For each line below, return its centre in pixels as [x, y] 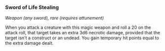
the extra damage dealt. [29, 43]
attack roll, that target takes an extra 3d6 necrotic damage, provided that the [83, 33]
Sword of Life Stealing [32, 7]
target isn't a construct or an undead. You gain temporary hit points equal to [82, 38]
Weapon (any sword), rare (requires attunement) [55, 18]
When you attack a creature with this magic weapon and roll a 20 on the [78, 27]
